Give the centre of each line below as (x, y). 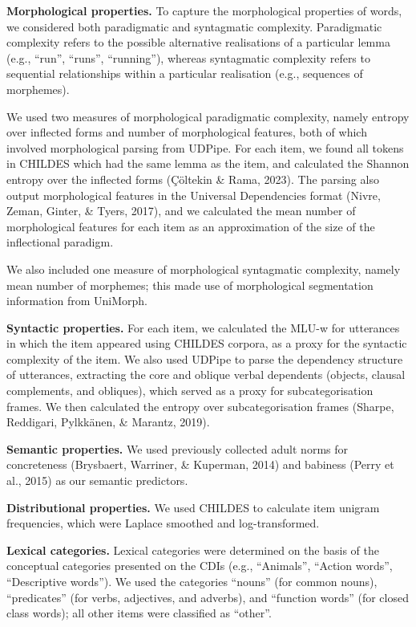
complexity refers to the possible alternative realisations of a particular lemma (198, 42)
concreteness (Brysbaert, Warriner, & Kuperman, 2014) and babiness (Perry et (200, 464)
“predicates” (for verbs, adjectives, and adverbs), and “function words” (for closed (208, 597)
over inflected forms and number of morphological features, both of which (187, 132)
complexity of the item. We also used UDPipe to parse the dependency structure (205, 358)
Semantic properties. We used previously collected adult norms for (178, 448)
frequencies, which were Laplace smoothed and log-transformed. (163, 523)
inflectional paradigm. (60, 242)
